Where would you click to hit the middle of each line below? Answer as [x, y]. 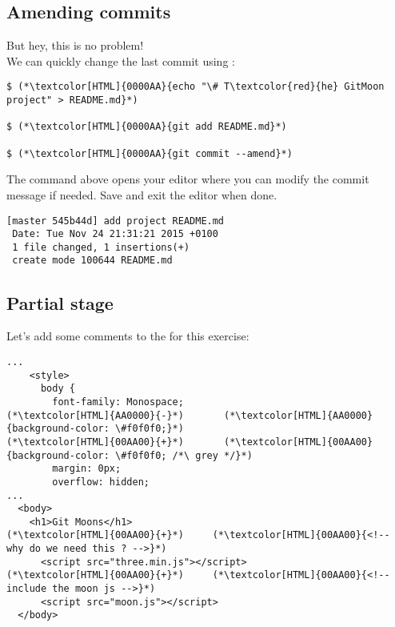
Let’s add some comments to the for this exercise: [128, 336]
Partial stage [60, 302]
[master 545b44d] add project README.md [116, 221]
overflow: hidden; [101, 482]
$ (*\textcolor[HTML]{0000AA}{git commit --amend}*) [150, 153]
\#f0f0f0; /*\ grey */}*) [184, 455]
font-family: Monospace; [118, 402]
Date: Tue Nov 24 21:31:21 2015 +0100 [115, 234]
